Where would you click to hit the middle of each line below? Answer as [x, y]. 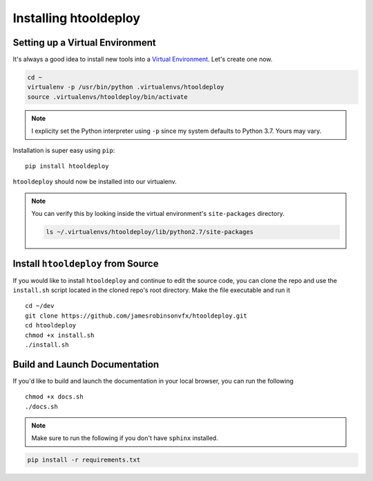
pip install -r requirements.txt [84, 460]
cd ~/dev [40, 306]
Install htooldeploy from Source [86, 263]
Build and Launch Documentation [86, 364]
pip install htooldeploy [67, 166]
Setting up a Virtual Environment [85, 43]
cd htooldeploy [51, 326]
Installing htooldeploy [77, 18]
